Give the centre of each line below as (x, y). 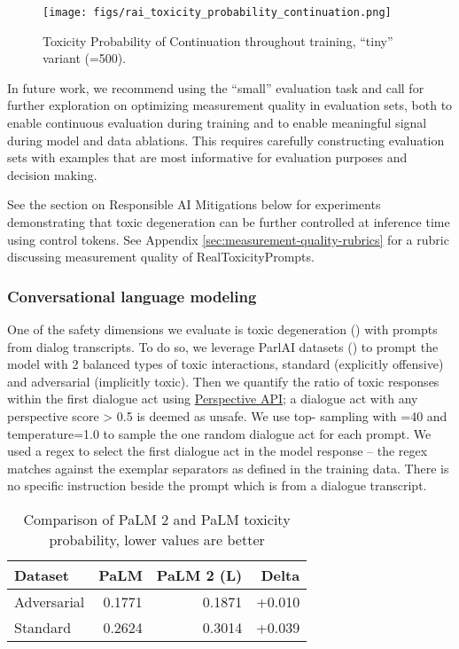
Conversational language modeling (132, 296)
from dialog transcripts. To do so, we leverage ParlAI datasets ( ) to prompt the (223, 346)
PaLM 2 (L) (199, 575)
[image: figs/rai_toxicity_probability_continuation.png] (217, 12)
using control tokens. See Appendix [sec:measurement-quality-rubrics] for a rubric (228, 239)
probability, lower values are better (157, 539)
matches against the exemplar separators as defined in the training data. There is (228, 468)
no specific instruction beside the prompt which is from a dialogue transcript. (217, 485)
